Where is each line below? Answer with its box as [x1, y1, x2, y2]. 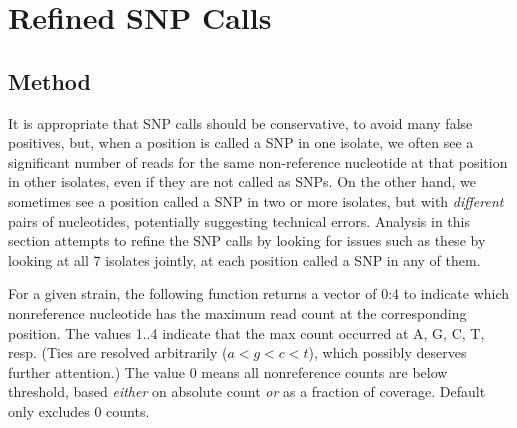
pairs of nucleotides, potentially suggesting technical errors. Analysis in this [8, 210, 471, 231]
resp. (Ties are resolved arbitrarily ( [8, 342, 228, 363]
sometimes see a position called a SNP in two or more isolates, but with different [8, 190, 504, 211]
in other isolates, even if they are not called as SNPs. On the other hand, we [8, 171, 477, 192]
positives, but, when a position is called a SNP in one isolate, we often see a [8, 132, 474, 153]
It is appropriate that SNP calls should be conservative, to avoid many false [8, 112, 473, 133]
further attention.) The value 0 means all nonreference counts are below [8, 361, 448, 382]
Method [8, 65, 91, 96]
